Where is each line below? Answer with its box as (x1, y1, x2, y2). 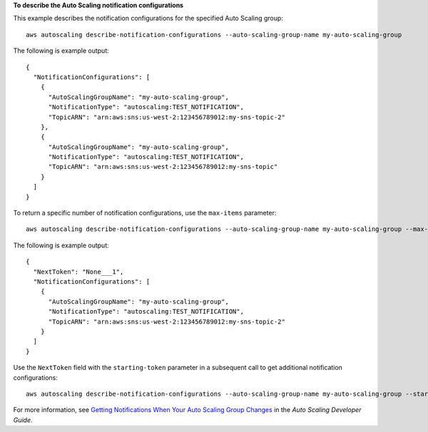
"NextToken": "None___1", (33, 267, 124, 276)
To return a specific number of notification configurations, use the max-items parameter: (13, 209, 277, 217)
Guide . (13, 416, 33, 424)
